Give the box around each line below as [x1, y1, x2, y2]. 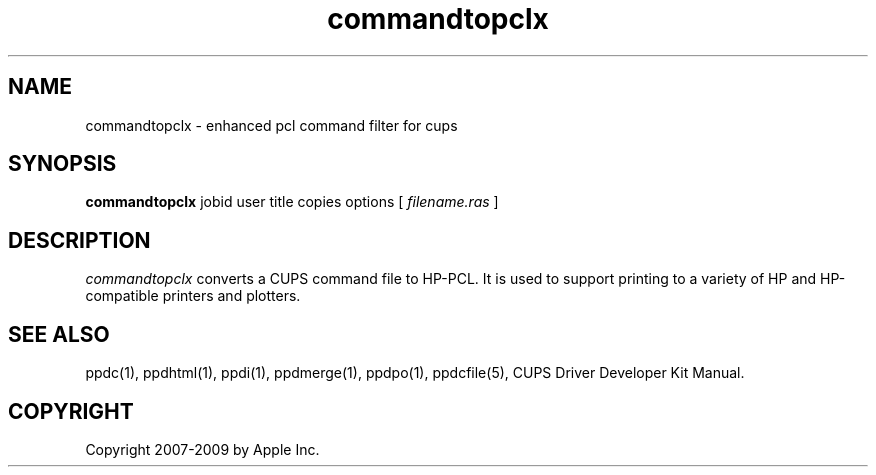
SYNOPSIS [8, 151, 117, 177]
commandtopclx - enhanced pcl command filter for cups [85, 116, 458, 134]
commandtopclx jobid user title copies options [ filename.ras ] [85, 193, 499, 211]
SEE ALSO [8, 321, 110, 347]
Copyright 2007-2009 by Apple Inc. [85, 440, 320, 458]
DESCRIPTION [8, 227, 151, 253]
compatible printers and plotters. [85, 287, 301, 305]
